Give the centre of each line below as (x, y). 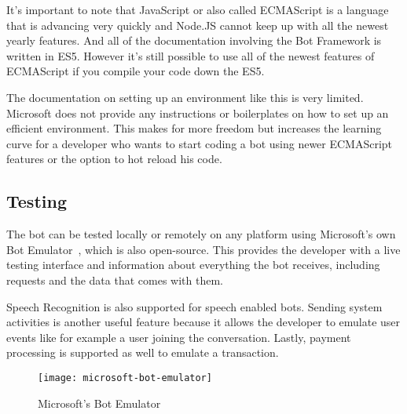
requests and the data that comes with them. (115, 280)
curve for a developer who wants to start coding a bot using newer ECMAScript (200, 143)
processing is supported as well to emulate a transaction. (143, 352)
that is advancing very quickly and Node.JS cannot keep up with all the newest (198, 25)
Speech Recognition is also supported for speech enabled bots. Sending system (194, 306)
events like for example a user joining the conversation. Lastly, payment (179, 337)
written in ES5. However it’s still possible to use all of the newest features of (191, 55)
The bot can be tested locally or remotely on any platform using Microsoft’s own (201, 234)
